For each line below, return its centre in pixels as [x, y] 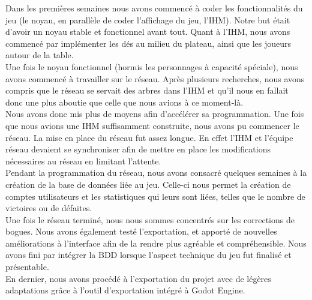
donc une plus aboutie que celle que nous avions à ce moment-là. [124, 102]
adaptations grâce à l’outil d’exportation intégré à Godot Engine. [125, 290]
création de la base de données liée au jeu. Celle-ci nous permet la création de [148, 184]
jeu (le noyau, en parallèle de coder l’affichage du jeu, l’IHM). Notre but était [148, 19]
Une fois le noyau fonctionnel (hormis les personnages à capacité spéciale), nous [152, 66]
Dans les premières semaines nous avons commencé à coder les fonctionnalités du [154, 8]
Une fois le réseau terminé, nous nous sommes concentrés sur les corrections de [150, 219]
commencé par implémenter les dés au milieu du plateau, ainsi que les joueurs [148, 43]
